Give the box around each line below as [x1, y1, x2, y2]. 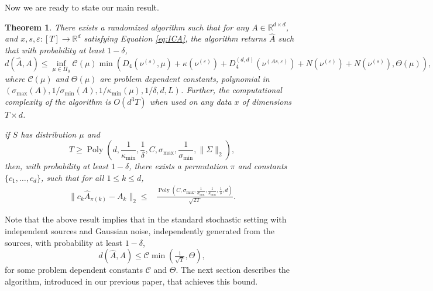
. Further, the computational [180, 84, 282, 96]
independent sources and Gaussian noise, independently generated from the [5, 225, 275, 237]
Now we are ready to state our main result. [5, 1, 159, 13]
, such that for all [40, 171, 104, 183]
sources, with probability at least [5, 236, 122, 248]
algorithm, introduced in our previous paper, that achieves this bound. [5, 275, 258, 287]
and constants [238, 160, 287, 172]
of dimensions [242, 95, 292, 107]
